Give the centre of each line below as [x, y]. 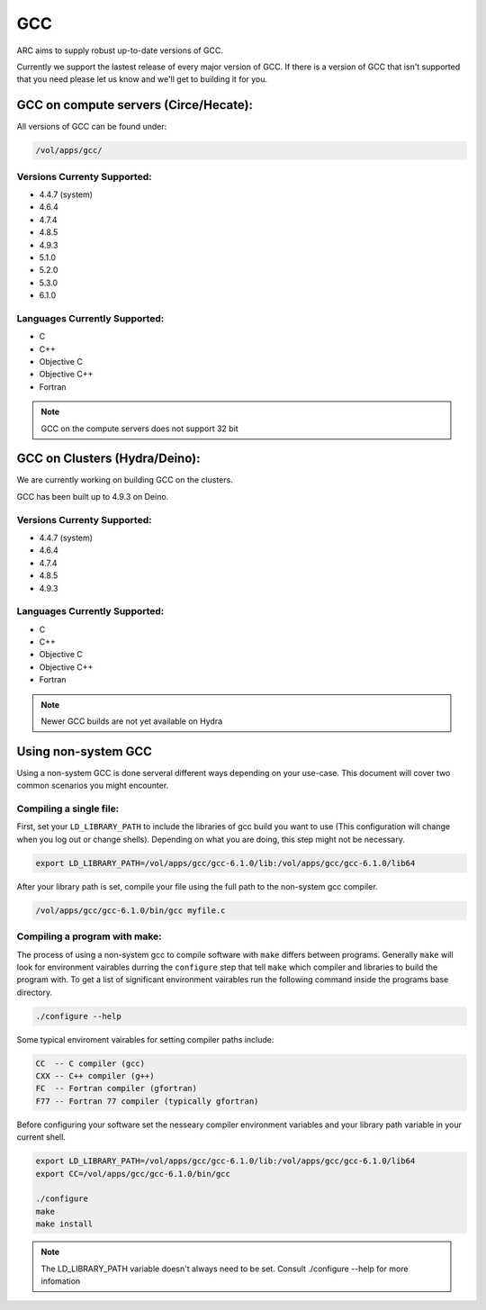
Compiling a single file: [68, 809]
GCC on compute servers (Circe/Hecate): [135, 105]
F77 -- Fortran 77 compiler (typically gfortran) [147, 1101]
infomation [61, 1281]
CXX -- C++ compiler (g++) [95, 1076]
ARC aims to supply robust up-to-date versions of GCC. [120, 50]
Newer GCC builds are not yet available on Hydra [132, 721]
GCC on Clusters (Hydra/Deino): [108, 459]
